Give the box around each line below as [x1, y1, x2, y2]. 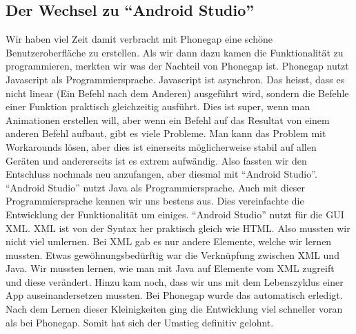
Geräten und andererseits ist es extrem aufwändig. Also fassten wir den [6, 153, 307, 167]
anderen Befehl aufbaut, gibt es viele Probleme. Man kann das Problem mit [6, 126, 326, 140]
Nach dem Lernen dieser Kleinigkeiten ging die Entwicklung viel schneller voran [6, 302, 343, 316]
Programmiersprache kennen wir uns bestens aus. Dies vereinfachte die [6, 194, 304, 208]
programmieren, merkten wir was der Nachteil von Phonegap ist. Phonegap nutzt [6, 59, 349, 73]
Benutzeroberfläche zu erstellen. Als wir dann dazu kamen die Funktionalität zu [6, 45, 344, 59]
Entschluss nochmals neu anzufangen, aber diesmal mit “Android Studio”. [6, 167, 317, 181]
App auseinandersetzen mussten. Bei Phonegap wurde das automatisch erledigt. [6, 288, 343, 302]
